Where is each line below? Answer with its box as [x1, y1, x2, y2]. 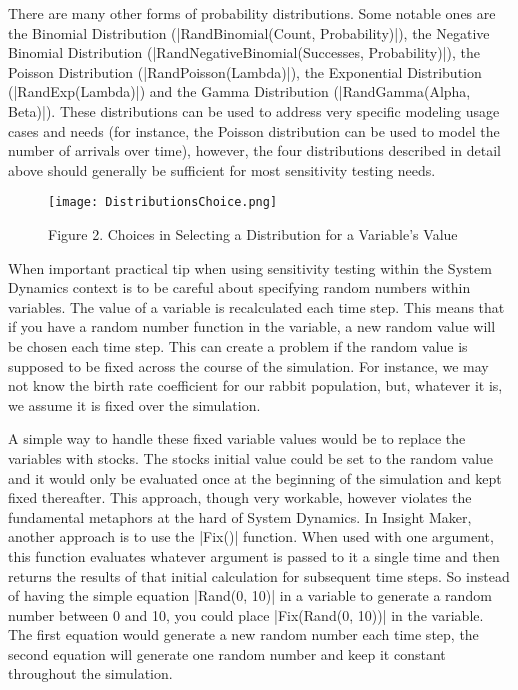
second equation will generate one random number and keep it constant [8, 643, 446, 664]
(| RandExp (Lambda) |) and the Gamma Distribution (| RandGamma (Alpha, [8, 81, 471, 102]
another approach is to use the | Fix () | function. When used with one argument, [8, 526, 494, 547]
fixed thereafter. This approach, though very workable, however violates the [8, 487, 472, 508]
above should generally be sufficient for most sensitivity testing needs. [8, 159, 436, 180]
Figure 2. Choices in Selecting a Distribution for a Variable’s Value [48, 224, 458, 244]
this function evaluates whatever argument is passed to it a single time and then [8, 545, 500, 566]
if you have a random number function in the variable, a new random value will [8, 316, 496, 337]
